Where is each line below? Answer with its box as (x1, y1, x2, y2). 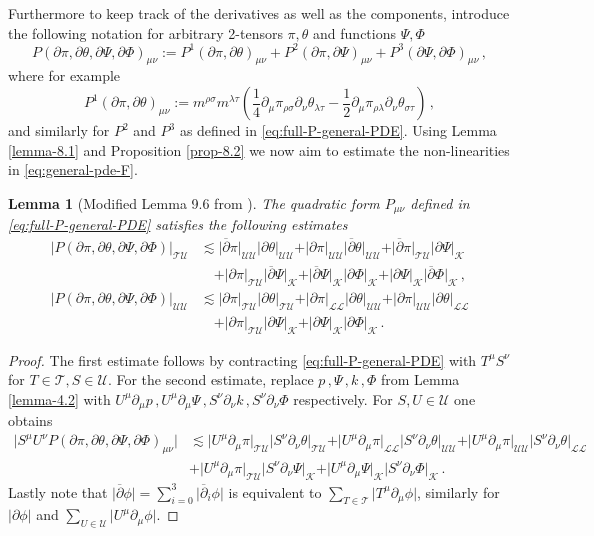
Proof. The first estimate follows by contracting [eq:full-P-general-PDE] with (8, 349, 477, 370)
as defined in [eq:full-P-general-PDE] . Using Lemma (179, 120, 497, 141)
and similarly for (8, 120, 110, 141)
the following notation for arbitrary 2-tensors (8, 22, 283, 43)
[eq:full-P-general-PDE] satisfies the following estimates (8, 214, 348, 235)
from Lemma (380, 369, 460, 390)
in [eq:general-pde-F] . (8, 159, 138, 180)
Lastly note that (8, 481, 108, 502)
